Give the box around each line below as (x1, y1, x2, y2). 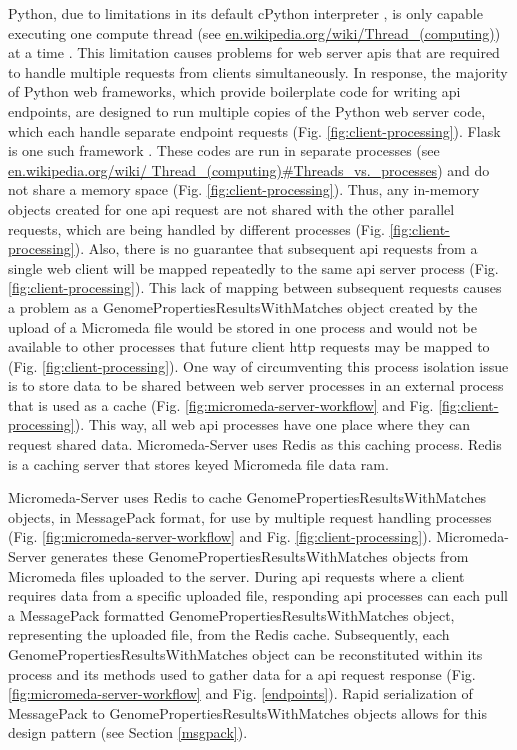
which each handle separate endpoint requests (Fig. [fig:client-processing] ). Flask (8, 120, 501, 141)
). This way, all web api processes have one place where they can (74, 414, 471, 435)
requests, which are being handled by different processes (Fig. (8, 218, 385, 239)
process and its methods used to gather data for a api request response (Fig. (8, 663, 476, 684)
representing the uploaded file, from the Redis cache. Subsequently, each (8, 624, 450, 645)
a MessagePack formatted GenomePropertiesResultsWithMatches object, (8, 604, 455, 625)
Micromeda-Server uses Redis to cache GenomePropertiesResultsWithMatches (8, 487, 487, 508)
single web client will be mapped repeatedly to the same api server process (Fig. (8, 257, 499, 278)
